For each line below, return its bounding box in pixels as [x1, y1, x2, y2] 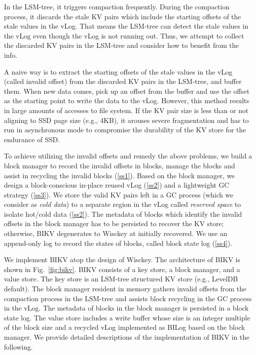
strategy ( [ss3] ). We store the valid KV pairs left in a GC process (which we [4, 189, 233, 199]
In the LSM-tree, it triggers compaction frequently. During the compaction [4, 1, 230, 11]
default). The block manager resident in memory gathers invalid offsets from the [4, 283, 247, 294]
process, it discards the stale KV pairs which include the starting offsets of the [4, 11, 241, 21]
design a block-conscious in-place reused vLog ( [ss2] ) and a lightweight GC [4, 180, 229, 190]
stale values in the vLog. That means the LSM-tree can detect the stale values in [4, 21, 249, 31]
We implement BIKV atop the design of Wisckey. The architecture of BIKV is [4, 254, 240, 265]
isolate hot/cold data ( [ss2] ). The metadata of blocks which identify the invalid [4, 208, 242, 219]
